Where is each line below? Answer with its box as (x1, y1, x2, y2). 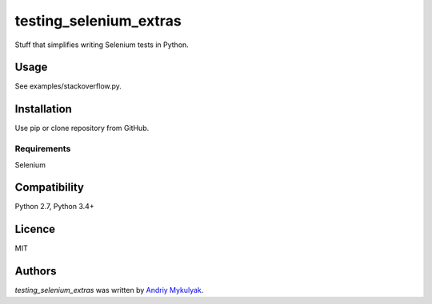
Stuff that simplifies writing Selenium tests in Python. (14, 40, 190, 49)
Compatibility (14, 180, 84, 195)
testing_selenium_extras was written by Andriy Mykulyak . (14, 286, 204, 295)
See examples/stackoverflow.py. (14, 81, 122, 91)
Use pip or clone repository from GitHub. (14, 124, 150, 133)
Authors (14, 264, 57, 278)
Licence (14, 223, 56, 236)
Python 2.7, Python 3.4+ (14, 202, 95, 211)
